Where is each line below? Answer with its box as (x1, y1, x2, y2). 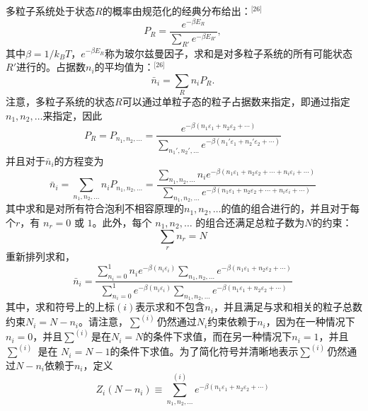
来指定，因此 (42, 108, 103, 122)
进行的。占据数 (16, 59, 86, 74)
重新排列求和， (6, 249, 75, 263)
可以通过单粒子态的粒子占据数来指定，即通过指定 (122, 94, 350, 109)
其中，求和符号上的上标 (6, 299, 115, 314)
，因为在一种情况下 (265, 314, 355, 329)
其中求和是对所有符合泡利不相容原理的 (6, 201, 184, 216)
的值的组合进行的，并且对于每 (221, 201, 360, 216)
